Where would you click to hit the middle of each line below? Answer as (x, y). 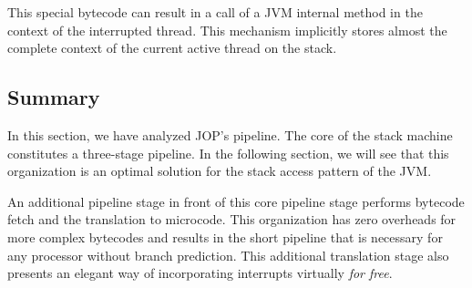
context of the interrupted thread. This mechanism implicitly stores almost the (227, 30)
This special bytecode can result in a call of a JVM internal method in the (215, 12)
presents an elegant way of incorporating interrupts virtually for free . (200, 273)
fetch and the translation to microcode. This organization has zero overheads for (232, 219)
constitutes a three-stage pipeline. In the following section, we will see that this (228, 153)
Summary (54, 97)
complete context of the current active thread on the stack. (172, 48)
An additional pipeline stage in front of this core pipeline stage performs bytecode (236, 201)
